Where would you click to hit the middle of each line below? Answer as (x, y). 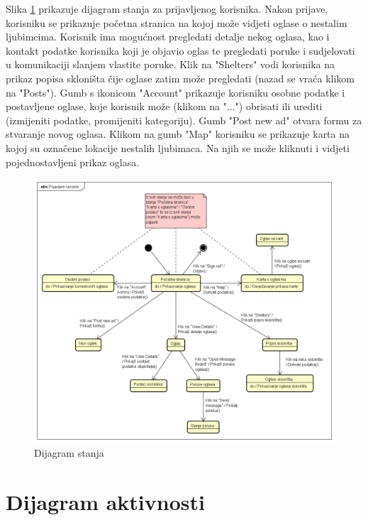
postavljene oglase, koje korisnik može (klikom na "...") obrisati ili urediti (164, 106)
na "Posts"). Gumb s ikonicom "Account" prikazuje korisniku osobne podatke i (175, 92)
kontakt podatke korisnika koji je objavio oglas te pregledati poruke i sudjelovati (180, 50)
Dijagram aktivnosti (105, 501)
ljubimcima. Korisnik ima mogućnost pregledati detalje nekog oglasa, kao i (168, 37)
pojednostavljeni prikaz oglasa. (73, 162)
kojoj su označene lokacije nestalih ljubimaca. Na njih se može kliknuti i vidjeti (178, 147)
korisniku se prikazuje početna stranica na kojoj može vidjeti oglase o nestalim (177, 22)
